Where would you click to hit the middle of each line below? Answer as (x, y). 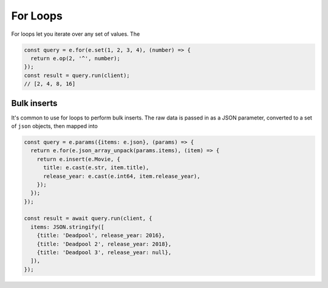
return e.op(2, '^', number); (76, 58)
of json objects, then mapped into (55, 126)
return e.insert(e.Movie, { (79, 159)
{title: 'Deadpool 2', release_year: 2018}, (104, 244)
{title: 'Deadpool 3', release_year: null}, (104, 253)
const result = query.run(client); (77, 75)
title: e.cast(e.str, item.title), (96, 168)
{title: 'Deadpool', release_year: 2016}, (101, 236)
